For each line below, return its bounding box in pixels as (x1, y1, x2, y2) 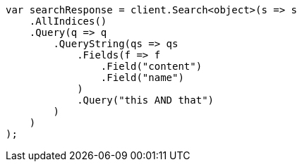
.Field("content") (100, 61, 203, 72)
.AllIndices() (29, 16, 107, 27)
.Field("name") (100, 72, 184, 83)
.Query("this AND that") (77, 94, 215, 106)
